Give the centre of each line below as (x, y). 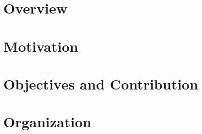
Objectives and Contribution (101, 83)
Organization (47, 122)
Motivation (41, 46)
